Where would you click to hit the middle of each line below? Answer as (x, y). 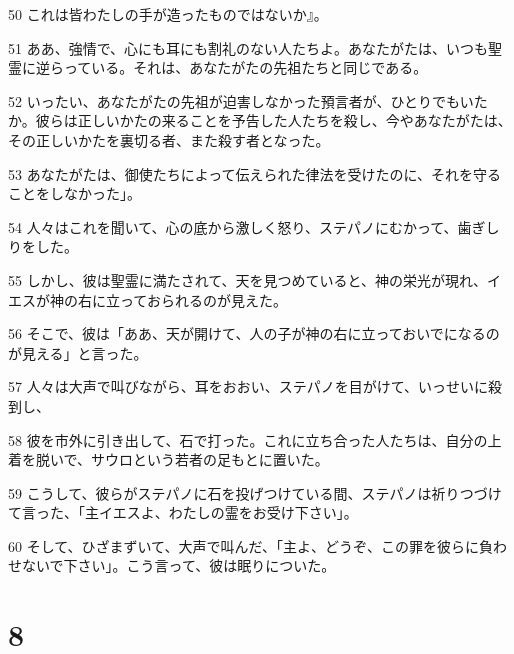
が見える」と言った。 (78, 352)
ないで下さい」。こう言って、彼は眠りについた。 (178, 565)
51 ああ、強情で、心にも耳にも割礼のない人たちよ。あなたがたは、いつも (248, 47)
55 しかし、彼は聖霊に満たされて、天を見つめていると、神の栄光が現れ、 (248, 279)
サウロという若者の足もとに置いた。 (210, 459)
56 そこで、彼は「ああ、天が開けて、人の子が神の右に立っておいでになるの (254, 333)
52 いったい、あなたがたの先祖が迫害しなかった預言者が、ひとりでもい (241, 100)
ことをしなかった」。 (74, 193)
